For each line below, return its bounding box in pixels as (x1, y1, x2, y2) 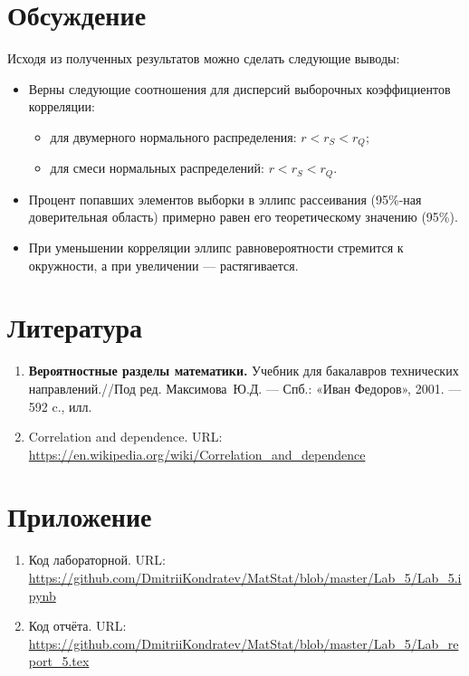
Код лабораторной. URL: (28, 550, 166, 569)
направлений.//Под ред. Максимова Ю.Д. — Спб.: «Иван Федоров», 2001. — (28, 378, 462, 397)
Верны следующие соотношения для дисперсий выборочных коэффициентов (28, 79, 451, 98)
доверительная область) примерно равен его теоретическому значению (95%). (28, 207, 458, 226)
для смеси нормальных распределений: (50, 158, 264, 177)
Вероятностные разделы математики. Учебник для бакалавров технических (28, 361, 459, 380)
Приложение (7, 498, 152, 535)
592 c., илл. (28, 396, 92, 415)
